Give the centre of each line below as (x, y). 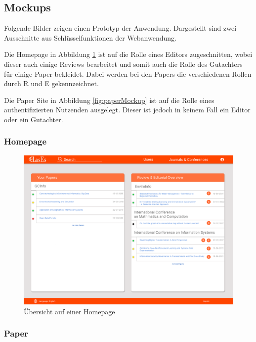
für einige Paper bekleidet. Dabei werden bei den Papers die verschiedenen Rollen (128, 73)
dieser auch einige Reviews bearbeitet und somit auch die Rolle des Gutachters (123, 64)
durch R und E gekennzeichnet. (51, 83)
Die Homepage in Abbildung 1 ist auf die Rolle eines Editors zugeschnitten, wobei (128, 54)
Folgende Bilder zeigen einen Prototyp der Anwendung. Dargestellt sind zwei (120, 28)
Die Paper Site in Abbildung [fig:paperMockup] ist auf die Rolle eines (109, 100)
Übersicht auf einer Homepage (69, 311)
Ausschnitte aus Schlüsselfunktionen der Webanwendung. (90, 37)
